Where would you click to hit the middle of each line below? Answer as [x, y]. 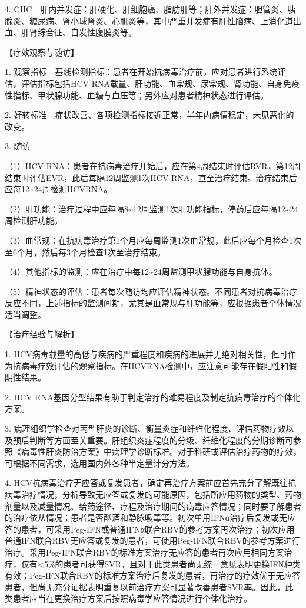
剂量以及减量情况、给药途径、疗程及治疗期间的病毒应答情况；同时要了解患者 [153, 506]
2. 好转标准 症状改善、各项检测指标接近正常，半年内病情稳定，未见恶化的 [149, 115]
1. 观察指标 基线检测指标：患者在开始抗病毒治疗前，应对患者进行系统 [141, 72]
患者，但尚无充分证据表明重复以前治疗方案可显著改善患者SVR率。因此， [145, 586]
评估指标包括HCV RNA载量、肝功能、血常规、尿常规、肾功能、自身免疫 [160, 83]
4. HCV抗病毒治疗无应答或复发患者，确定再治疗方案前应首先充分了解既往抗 [150, 483]
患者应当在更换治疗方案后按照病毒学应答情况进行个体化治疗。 [132, 598]
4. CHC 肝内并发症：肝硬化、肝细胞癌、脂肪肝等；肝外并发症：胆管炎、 [146, 9]
